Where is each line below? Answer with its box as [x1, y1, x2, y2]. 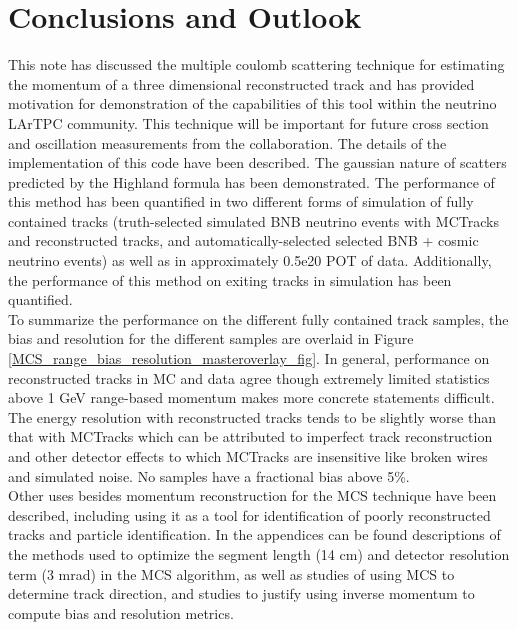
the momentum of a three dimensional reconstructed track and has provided [8, 73, 475, 94]
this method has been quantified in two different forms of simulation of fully [8, 191, 474, 212]
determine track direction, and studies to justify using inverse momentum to [8, 583, 475, 604]
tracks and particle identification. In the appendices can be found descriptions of [8, 524, 501, 545]
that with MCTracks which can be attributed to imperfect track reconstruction [8, 426, 493, 447]
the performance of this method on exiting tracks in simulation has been [8, 269, 452, 290]
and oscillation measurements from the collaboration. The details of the [8, 132, 447, 153]
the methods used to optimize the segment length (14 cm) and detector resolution [8, 543, 510, 564]
